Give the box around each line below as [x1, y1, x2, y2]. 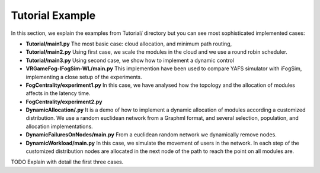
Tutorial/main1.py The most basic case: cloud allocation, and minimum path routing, [25, 40, 232, 47]
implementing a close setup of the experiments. [25, 73, 142, 80]
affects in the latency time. [25, 90, 91, 97]
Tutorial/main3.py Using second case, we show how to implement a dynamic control [25, 57, 234, 64]
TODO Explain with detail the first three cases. [11, 158, 124, 165]
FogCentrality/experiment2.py [25, 98, 103, 105]
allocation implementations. [25, 123, 93, 130]
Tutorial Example [11, 9, 96, 22]
